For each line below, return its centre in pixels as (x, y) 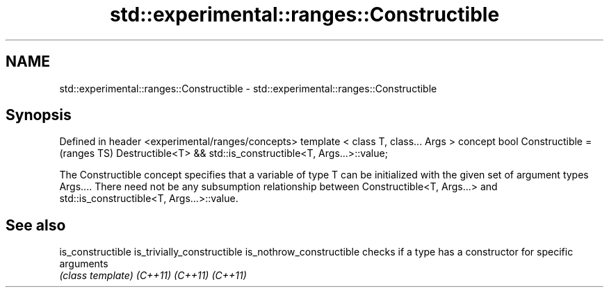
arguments (84, 264)
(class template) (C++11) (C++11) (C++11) (153, 276)
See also (36, 225)
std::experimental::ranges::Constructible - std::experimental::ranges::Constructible (248, 88)
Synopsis (39, 115)
